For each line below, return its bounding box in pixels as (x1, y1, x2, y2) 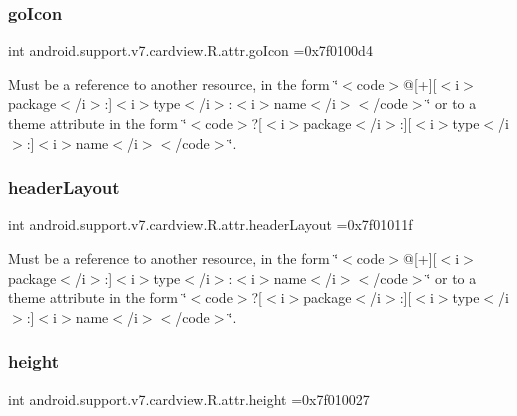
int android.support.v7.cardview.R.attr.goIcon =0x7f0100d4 (8, 40, 373, 61)
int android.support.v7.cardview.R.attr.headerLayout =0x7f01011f (8, 214, 413, 235)
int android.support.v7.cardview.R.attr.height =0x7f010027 (8, 388, 370, 409)
